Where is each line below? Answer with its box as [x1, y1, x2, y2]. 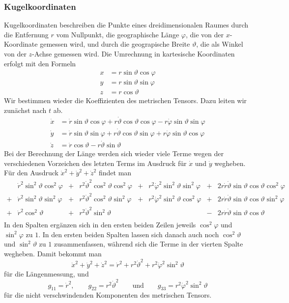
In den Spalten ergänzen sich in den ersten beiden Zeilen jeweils [4, 220, 196, 230]
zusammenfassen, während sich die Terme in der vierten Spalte [54, 239, 243, 249]
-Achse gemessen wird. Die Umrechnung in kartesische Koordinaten [32, 49, 235, 58]
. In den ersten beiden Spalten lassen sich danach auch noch [38, 229, 219, 239]
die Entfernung [4, 29, 49, 39]
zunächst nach [4, 105, 47, 115]
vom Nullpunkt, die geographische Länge [56, 29, 179, 39]
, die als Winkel [196, 39, 243, 49]
